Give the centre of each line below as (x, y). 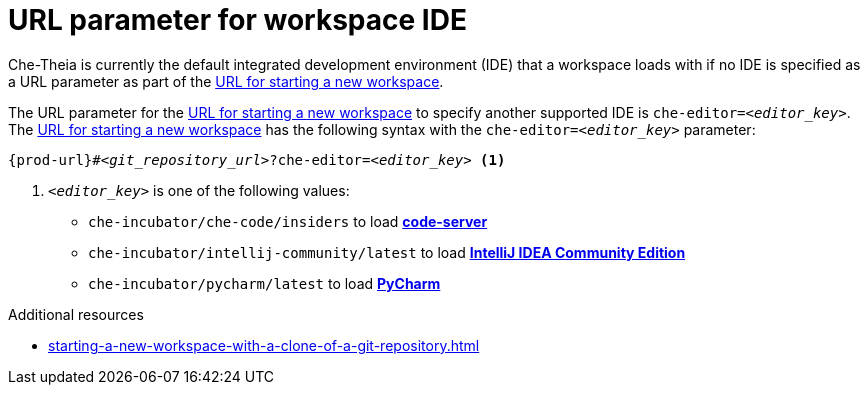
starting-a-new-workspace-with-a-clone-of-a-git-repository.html (264, 345)
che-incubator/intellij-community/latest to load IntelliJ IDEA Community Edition (387, 252)
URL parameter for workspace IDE (237, 20)
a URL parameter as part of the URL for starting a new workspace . (226, 81)
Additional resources (76, 314)
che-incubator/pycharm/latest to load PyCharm (264, 283)
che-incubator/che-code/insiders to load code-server (288, 221)
